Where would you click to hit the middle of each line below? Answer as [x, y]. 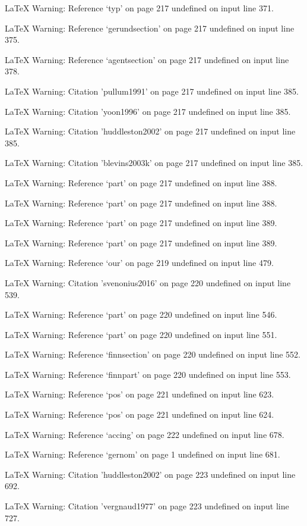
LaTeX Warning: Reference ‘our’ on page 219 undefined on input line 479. [139, 263]
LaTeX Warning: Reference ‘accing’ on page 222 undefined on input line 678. [145, 434]
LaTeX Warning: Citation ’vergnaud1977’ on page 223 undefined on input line [147, 506]
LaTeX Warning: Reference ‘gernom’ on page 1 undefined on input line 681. [143, 454]
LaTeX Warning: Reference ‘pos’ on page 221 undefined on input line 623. [140, 394]
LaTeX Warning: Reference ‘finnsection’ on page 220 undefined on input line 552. [153, 354]
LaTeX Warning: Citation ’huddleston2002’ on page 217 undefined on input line [150, 131]
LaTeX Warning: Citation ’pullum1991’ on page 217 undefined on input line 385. [152, 91]
